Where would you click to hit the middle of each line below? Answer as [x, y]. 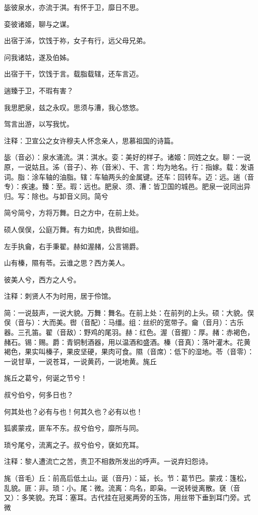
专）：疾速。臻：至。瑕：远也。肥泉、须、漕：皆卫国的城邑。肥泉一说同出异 [127, 186]
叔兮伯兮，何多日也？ [39, 395]
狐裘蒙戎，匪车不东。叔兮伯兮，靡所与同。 [73, 428]
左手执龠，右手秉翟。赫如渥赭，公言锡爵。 [73, 246]
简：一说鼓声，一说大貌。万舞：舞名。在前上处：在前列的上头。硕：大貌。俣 [129, 312]
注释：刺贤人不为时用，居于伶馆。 [60, 296]
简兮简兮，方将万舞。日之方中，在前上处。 [73, 213]
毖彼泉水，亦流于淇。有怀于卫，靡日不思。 [73, 7]
